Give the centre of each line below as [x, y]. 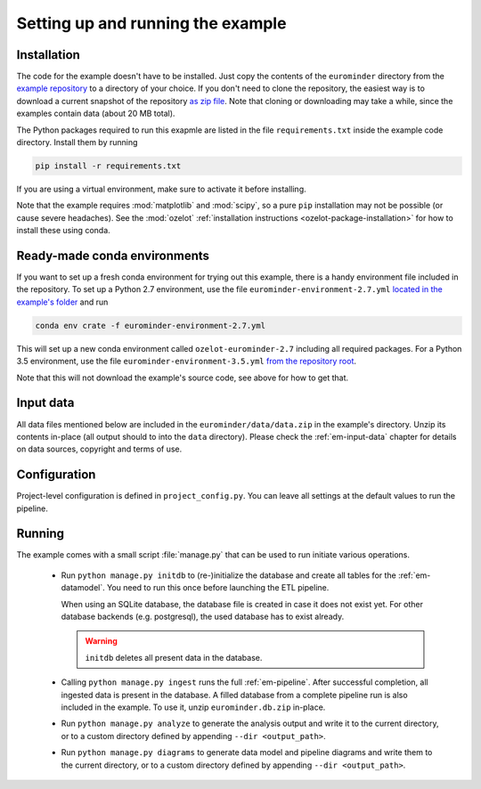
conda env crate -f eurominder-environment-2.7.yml [151, 325]
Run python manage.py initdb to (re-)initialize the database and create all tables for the [228, 575]
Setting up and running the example [151, 23]
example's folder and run [62, 302]
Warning [101, 641]
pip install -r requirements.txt [108, 166]
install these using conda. [63, 231]
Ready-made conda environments [113, 255]
